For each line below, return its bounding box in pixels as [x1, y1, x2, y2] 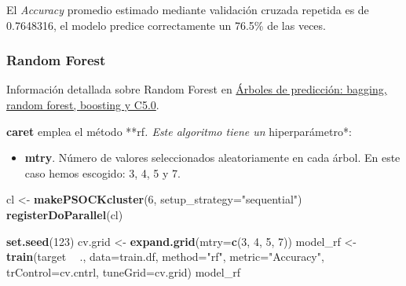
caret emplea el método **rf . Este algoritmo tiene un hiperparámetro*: [6, 123, 352, 139]
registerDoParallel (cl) [6, 206, 123, 222]
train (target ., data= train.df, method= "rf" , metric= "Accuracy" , [6, 248, 324, 265]
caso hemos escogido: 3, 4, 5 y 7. [24, 164, 181, 181]
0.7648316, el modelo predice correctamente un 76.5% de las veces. [6, 16, 326, 33]
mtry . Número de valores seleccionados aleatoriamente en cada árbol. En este [24, 149, 401, 166]
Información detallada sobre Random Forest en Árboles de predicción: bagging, [6, 81, 387, 97]
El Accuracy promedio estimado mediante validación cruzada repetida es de [6, 2, 369, 17]
